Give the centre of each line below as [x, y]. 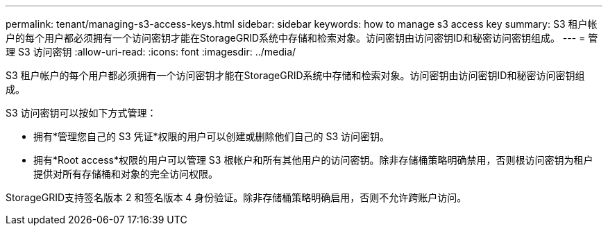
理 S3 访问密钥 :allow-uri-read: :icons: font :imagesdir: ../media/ [151, 52]
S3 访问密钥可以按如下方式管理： [81, 113]
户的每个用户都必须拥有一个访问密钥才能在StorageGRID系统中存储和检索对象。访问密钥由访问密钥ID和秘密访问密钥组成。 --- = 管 [302, 38]
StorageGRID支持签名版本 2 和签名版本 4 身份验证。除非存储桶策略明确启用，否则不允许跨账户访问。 [236, 197]
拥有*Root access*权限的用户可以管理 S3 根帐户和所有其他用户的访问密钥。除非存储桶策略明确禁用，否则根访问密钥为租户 [313, 160]
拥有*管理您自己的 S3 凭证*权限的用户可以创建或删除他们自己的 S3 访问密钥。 [212, 136]
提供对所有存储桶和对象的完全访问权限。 [126, 174]
